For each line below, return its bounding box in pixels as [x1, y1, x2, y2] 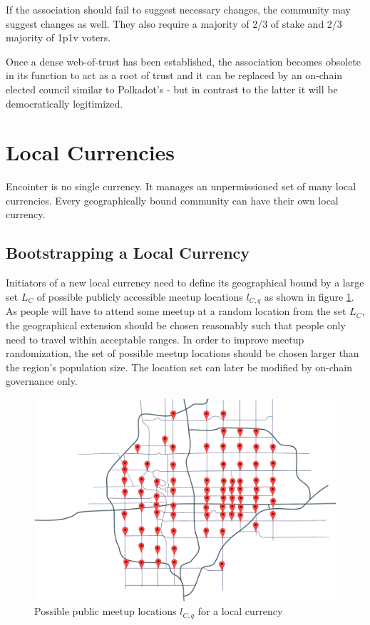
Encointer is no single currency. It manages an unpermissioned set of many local [6, 179, 356, 194]
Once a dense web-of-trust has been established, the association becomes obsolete [6, 53, 361, 68]
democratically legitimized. [6, 95, 123, 110]
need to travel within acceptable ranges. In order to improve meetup [6, 331, 304, 346]
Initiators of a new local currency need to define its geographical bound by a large [6, 275, 364, 290]
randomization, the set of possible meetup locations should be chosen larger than [6, 346, 359, 361]
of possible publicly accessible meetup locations [36, 289, 243, 304]
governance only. [6, 373, 78, 388]
